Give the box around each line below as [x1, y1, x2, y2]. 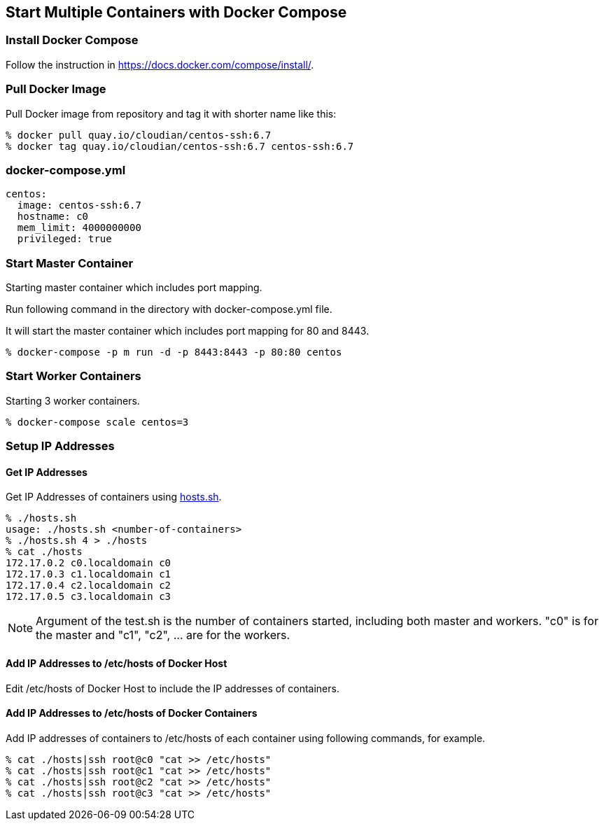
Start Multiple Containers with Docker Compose [6, 3, 347, 21]
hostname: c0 [17, 211, 89, 223]
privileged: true [17, 233, 112, 245]
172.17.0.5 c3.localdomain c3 [6, 591, 171, 603]
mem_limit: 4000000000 [17, 222, 141, 234]
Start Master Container [6, 255, 134, 270]
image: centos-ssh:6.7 [17, 199, 141, 211]
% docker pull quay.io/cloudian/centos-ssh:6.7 [6, 129, 272, 141]
